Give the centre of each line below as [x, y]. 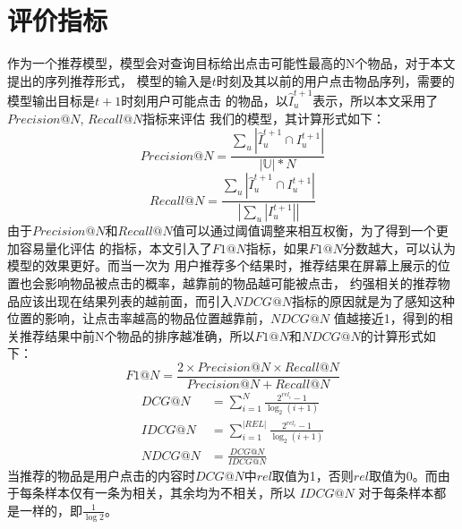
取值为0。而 [403, 475]
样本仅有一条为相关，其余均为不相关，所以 [170, 493]
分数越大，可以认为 [400, 247]
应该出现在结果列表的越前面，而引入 [126, 300]
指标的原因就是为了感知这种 [374, 300]
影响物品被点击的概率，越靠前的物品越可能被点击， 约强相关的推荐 [241, 282]
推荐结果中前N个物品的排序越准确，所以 [137, 335]
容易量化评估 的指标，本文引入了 [115, 247]
